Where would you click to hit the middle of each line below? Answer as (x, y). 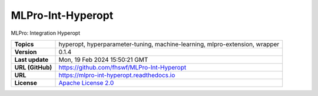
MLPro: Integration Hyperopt (46, 33)
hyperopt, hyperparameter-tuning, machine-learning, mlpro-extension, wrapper (169, 44)
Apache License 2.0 (86, 82)
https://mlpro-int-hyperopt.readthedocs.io (117, 75)
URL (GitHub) (33, 67)
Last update (32, 59)
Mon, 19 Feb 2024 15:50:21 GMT (103, 59)
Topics (24, 44)
